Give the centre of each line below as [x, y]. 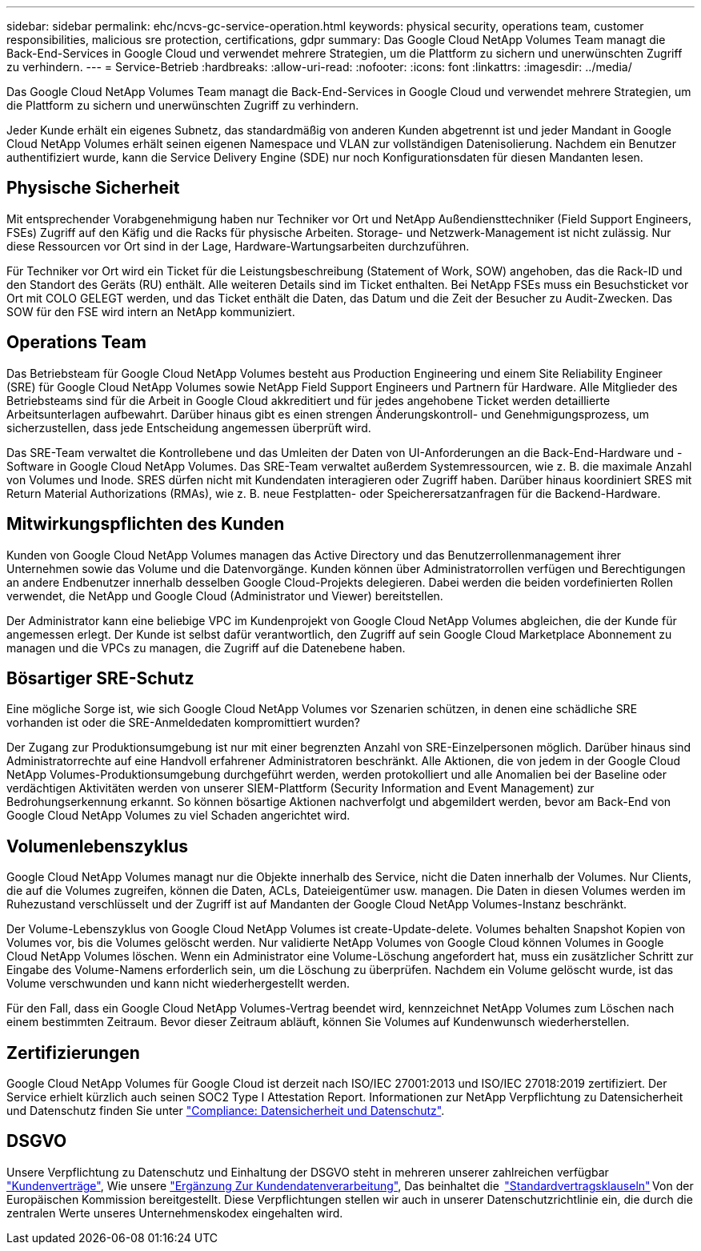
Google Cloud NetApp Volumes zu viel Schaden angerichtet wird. [178, 816]
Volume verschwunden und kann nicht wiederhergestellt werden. [178, 984]
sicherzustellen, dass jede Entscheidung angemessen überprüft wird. [189, 427]
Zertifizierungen [73, 1053]
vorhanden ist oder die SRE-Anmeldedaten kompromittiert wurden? [183, 723]
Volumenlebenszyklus [98, 846]
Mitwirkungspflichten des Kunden [146, 524]
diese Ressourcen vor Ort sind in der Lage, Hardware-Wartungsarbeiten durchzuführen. [238, 246]
